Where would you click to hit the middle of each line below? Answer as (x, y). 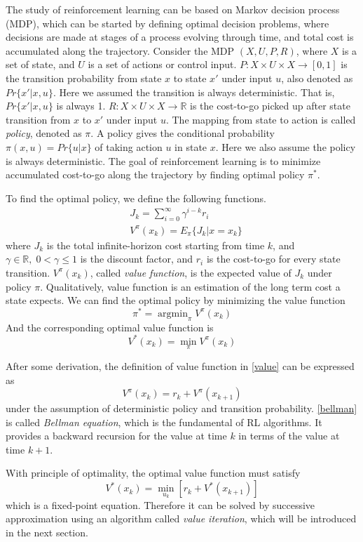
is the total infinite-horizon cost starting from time (156, 245)
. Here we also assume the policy (286, 146)
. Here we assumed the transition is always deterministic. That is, (194, 92)
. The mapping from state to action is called (261, 119)
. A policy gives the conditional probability (183, 133)
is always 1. (81, 106)
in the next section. (47, 532)
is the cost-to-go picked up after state (270, 106)
